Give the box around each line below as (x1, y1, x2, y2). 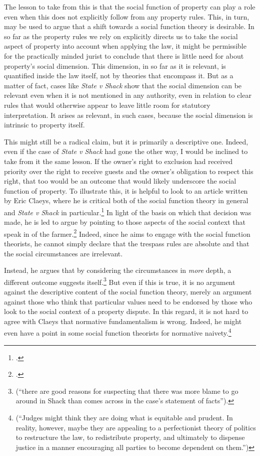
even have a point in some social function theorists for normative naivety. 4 (4, 326, 231, 338)
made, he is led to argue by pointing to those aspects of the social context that (4, 217, 245, 227)
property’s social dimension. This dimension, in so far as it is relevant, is (4, 60, 226, 71)
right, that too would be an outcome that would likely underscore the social (4, 176, 236, 186)
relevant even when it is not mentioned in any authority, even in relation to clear (4, 90, 251, 100)
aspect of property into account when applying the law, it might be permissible (4, 41, 246, 51)
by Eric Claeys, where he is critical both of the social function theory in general (4, 195, 248, 206)
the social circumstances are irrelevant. (4, 248, 123, 258)
